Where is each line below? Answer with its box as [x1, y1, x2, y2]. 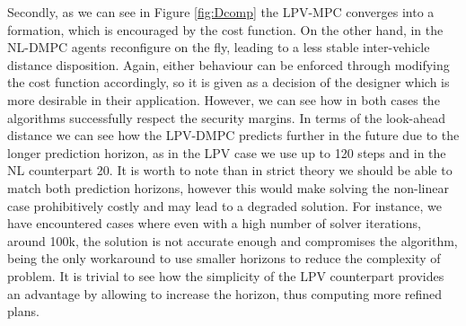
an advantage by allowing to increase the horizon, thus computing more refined [7, 284, 443, 303]
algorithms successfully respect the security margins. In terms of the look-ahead [7, 108, 446, 127]
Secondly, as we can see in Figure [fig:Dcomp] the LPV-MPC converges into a [7, 3, 435, 21]
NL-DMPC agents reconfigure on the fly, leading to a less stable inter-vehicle [7, 38, 430, 57]
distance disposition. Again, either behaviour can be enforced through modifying [7, 55, 450, 74]
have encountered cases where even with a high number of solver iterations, [7, 214, 421, 233]
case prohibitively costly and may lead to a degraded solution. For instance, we [7, 196, 443, 215]
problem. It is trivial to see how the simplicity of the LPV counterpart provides [7, 266, 444, 285]
